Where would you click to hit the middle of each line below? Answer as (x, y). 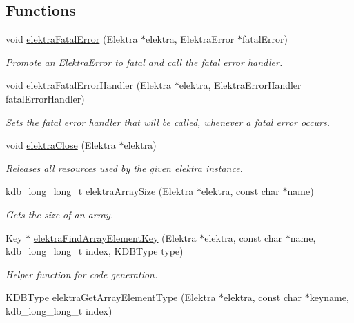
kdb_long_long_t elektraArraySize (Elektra (100, 191)
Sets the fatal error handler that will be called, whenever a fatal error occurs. (168, 122)
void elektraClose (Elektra (61, 145)
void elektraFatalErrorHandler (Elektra (89, 85)
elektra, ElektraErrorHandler (240, 85)
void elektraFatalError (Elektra (72, 39)
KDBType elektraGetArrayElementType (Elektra (111, 297)
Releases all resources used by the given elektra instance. (124, 168)
